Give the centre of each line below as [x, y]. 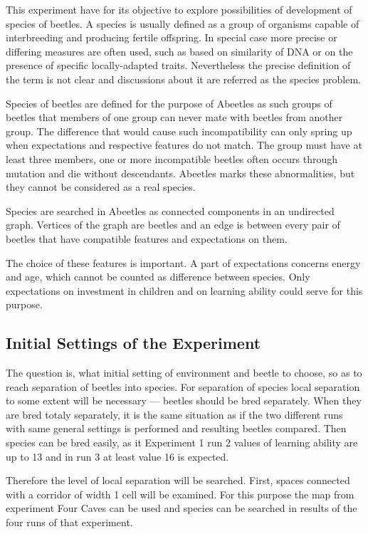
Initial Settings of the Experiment [133, 343]
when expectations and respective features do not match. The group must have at [184, 145]
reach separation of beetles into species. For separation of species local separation [183, 386]
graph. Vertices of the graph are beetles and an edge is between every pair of [173, 225]
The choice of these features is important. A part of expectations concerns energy [183, 262]
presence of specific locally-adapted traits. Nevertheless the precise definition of [178, 65]
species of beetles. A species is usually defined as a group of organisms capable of [183, 23]
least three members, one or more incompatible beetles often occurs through [172, 158]
